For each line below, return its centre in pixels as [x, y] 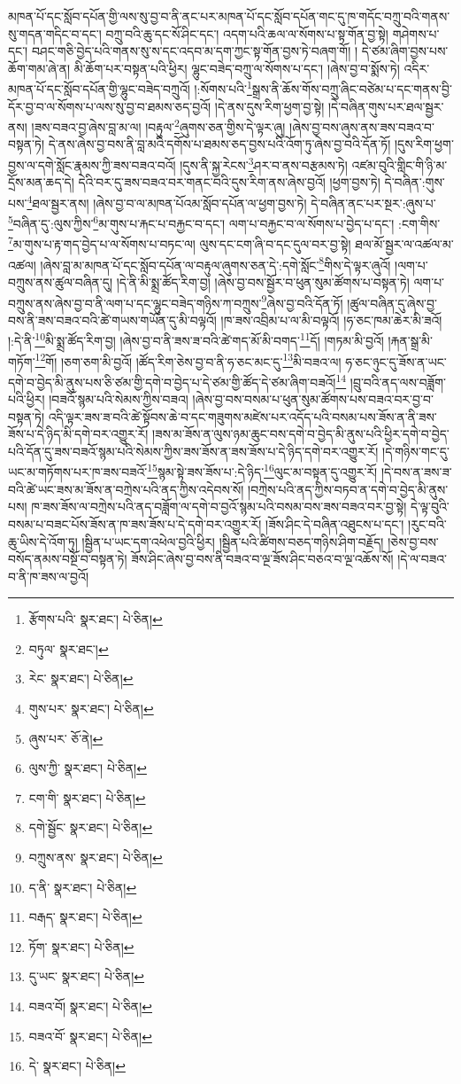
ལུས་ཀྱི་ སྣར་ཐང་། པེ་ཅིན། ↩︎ [88, 768]
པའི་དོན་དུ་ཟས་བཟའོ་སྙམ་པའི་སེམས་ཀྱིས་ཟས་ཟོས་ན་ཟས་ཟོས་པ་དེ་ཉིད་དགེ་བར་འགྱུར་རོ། [193, 451]
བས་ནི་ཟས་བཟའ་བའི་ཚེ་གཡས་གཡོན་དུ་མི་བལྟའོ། [112, 320]
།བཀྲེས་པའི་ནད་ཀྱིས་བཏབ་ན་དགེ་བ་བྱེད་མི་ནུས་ [348, 489]
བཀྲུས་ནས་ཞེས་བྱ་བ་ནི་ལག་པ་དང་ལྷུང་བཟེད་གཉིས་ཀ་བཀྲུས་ [135, 303]
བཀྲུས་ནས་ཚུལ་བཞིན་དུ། [61, 281]
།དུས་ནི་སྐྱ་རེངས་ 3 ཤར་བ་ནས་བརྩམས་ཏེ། [264, 164]
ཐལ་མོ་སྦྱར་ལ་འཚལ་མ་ [404, 244]
